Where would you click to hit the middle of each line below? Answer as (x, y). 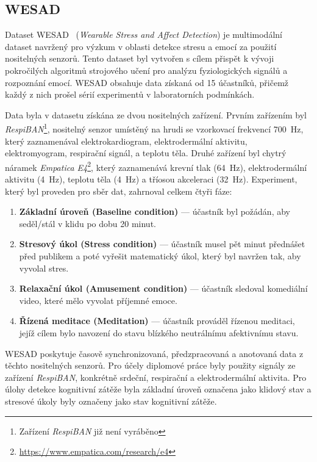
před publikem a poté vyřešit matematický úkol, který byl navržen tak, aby (160, 256)
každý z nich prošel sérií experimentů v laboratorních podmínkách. (130, 94)
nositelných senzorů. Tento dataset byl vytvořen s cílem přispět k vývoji (140, 58)
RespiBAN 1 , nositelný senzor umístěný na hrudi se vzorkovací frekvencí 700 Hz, (154, 128)
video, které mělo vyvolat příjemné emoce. (98, 300)
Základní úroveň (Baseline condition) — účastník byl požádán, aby (155, 211)
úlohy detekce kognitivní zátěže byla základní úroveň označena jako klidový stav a (158, 389)
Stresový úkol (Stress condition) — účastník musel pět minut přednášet (162, 244)
